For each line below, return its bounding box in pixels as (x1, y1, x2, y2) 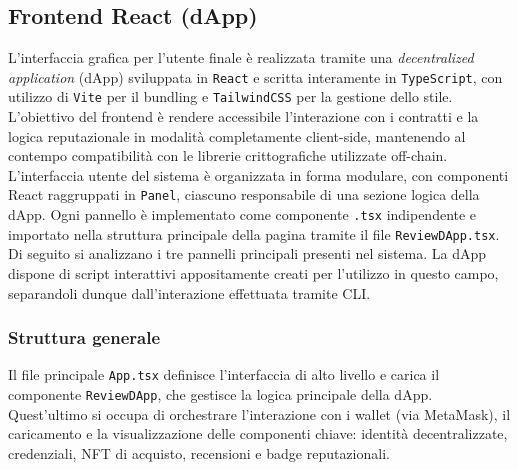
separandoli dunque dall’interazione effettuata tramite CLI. (8, 282, 371, 303)
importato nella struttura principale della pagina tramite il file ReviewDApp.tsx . (8, 223, 500, 244)
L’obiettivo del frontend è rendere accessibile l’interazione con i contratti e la (8, 106, 479, 127)
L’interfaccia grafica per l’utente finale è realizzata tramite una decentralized (8, 47, 474, 68)
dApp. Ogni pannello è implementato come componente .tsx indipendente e (8, 204, 477, 225)
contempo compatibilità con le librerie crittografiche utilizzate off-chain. (8, 145, 448, 166)
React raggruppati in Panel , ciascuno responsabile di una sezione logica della (8, 184, 480, 205)
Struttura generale (8, 325, 161, 350)
